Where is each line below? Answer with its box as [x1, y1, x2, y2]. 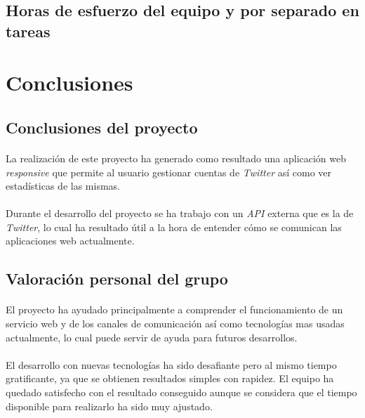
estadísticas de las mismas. [6, 178, 120, 193]
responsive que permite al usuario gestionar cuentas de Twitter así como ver [6, 164, 332, 179]
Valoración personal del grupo [6, 268, 228, 289]
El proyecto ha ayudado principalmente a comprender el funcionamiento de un [6, 302, 343, 317]
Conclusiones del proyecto [6, 116, 198, 138]
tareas [6, 20, 51, 41]
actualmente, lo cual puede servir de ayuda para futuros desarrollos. [6, 329, 298, 344]
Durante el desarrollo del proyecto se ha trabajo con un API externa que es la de [6, 206, 354, 221]
